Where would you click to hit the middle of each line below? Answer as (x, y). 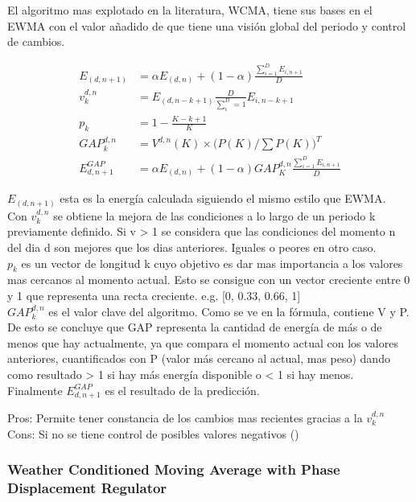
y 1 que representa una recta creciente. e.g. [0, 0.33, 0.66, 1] (154, 295)
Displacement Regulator (87, 488)
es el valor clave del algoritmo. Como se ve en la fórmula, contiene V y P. (229, 311)
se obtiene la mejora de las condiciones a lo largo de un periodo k (214, 215)
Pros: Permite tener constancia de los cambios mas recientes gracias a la (185, 418)
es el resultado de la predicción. (182, 390)
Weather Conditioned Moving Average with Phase (174, 469)
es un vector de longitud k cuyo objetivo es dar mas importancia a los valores (212, 263)
